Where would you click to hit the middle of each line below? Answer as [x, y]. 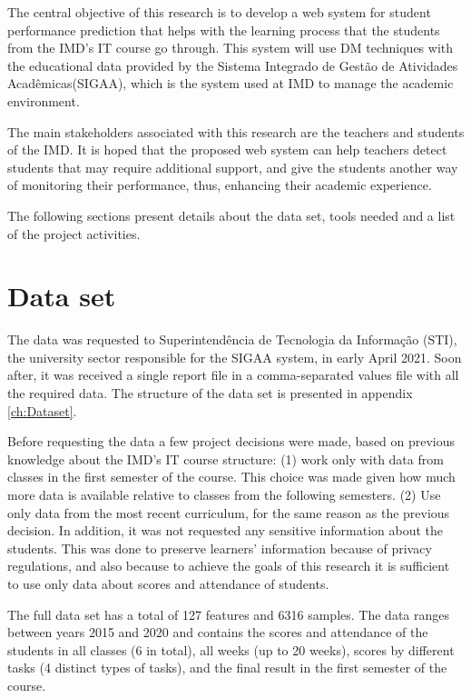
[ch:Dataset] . [42, 410]
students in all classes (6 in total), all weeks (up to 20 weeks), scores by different [231, 649]
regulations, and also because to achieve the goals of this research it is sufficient [229, 566]
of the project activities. [74, 233]
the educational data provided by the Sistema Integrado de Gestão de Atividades [233, 65]
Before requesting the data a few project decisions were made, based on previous [231, 441]
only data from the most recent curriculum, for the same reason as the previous [229, 512]
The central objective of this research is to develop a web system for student [219, 12]
